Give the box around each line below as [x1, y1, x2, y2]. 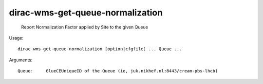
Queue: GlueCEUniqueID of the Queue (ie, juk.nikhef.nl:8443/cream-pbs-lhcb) [18, 68, 218, 74]
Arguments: [9, 57, 33, 63]
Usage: [9, 35, 24, 41]
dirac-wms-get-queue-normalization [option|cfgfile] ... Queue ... [18, 46, 182, 52]
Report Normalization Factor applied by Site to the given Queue [21, 24, 149, 30]
